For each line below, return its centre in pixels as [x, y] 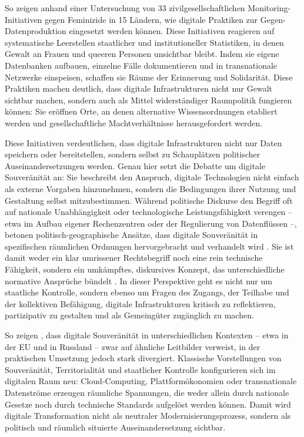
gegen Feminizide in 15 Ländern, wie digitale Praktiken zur [151, 19]
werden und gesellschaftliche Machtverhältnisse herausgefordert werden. [134, 122]
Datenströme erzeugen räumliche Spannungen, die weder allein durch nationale [147, 392]
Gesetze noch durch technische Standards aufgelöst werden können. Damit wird [148, 404]
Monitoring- [269, 8]
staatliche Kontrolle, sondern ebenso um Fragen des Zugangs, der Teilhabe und [147, 292]
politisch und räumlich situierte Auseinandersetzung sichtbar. [115, 427]
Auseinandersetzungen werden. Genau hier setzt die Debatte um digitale [135, 165]
